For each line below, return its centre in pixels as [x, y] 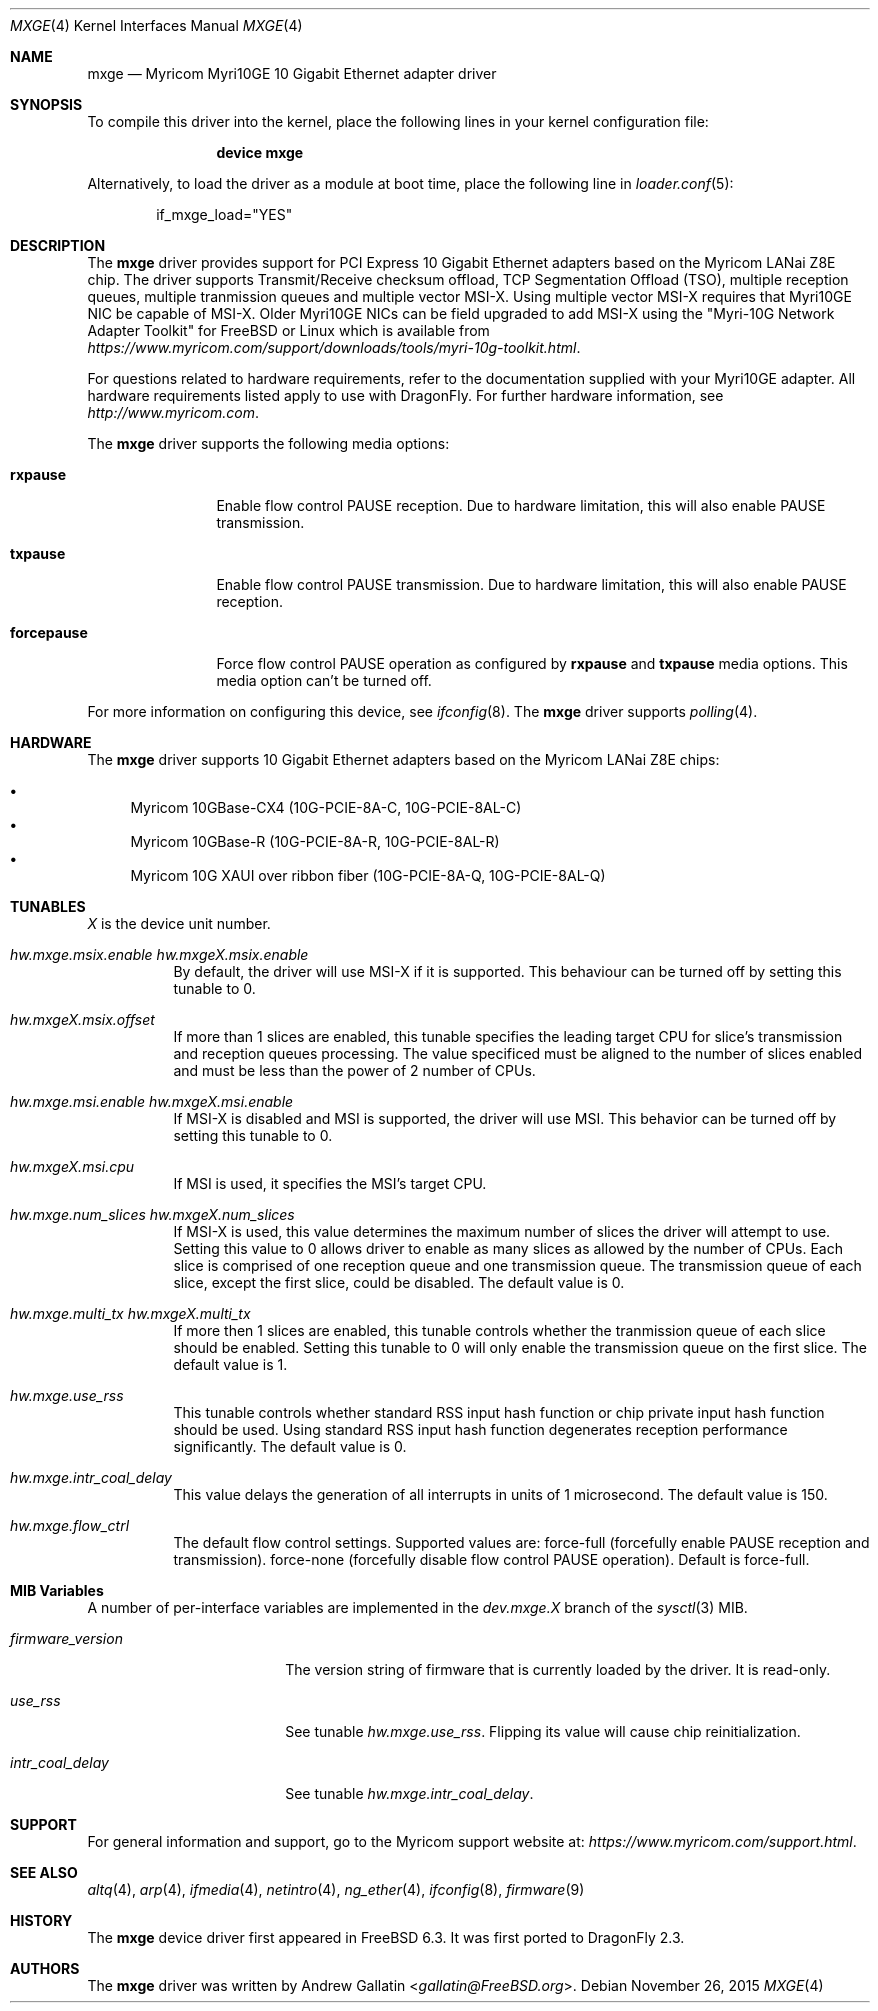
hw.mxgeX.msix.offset [82, 1019]
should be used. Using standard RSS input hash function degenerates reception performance [480, 1429]
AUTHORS [45, 1968]
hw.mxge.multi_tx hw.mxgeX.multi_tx [130, 1313]
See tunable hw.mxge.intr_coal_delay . [409, 1793]
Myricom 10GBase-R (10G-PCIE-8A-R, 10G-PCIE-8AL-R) [315, 841]
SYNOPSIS [46, 104]
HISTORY [41, 1920]
